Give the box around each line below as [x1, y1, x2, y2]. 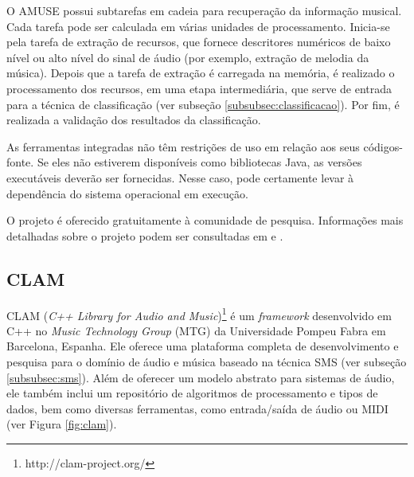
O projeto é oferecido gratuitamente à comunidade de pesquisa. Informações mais [6, 212, 404, 229]
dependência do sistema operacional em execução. [6, 185, 248, 201]
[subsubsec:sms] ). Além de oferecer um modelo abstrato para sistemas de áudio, [6, 369, 395, 385]
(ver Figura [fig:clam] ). [6, 416, 117, 432]
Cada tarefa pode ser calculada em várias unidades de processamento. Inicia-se [6, 18, 390, 34]
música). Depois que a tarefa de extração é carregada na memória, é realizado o [6, 65, 395, 81]
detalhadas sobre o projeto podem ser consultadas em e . [6, 227, 283, 244]
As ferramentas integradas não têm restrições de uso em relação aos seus [6, 138, 360, 154]
